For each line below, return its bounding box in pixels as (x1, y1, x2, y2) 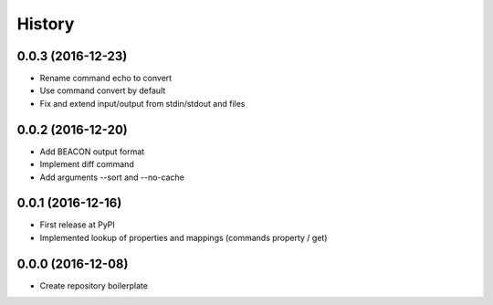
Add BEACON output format (39, 146, 145, 157)
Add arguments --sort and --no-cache (39, 172, 184, 183)
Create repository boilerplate (39, 279, 148, 291)
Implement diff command (39, 159, 134, 170)
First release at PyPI (39, 219, 116, 230)
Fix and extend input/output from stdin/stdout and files (39, 98, 246, 109)
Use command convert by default (39, 85, 166, 96)
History (16, 14, 75, 34)
